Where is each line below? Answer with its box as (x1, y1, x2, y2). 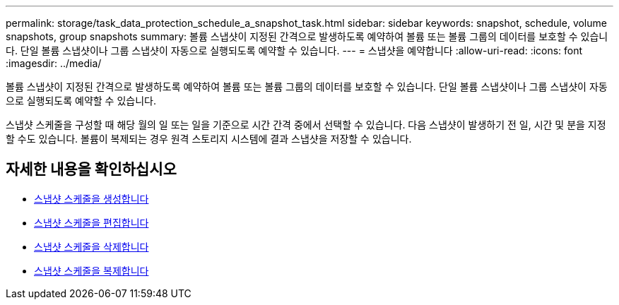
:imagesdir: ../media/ (6, 57, 102, 69)
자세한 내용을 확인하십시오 (6, 160, 177, 179)
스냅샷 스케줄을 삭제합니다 (34, 240, 149, 253)
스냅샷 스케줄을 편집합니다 (34, 216, 149, 229)
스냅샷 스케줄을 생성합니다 (34, 192, 149, 205)
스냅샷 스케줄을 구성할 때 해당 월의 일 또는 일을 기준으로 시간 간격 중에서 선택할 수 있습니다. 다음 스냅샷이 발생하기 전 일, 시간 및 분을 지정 (6, 119, 606, 131)
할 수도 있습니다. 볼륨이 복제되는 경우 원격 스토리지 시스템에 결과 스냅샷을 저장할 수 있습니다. (6, 133, 412, 145)
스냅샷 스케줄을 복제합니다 (34, 264, 149, 277)
